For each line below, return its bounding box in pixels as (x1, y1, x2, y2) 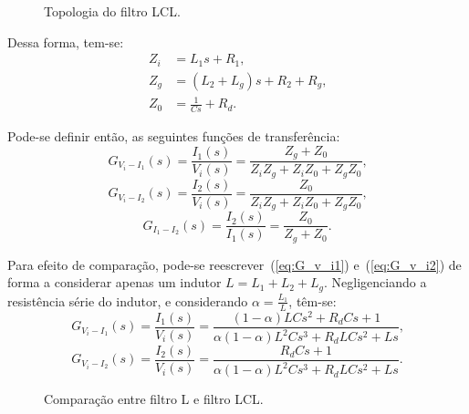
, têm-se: (288, 291, 337, 310)
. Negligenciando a (324, 273, 427, 292)
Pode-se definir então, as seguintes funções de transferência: (7, 127, 340, 146)
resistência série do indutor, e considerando (7, 291, 248, 310)
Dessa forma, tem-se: (7, 32, 124, 51)
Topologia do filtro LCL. (44, 2, 181, 20)
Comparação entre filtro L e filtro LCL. (44, 389, 264, 409)
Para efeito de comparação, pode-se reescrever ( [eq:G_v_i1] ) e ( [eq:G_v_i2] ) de (7, 254, 462, 274)
